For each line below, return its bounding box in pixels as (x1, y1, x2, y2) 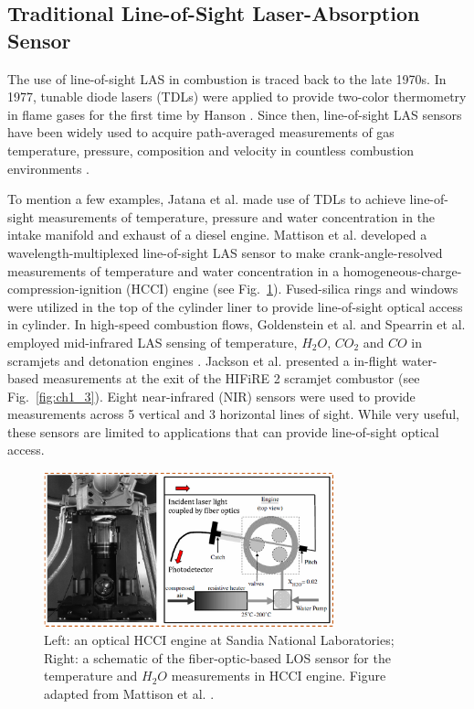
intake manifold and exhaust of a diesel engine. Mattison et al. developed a (7, 225, 427, 244)
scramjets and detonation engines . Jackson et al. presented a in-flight (7, 350, 398, 370)
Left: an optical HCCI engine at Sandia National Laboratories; (44, 630, 395, 650)
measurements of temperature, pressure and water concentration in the (37, 207, 436, 226)
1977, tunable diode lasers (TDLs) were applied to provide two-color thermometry (7, 87, 467, 106)
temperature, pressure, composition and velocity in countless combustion (7, 140, 415, 159)
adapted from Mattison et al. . (44, 683, 215, 703)
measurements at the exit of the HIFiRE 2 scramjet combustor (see (42, 369, 420, 388)
